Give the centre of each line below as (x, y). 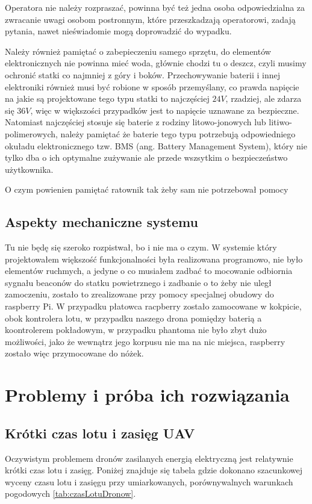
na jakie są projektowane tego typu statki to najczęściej (107, 98)
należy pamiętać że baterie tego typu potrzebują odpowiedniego (178, 133)
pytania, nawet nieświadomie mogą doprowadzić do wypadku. (118, 31)
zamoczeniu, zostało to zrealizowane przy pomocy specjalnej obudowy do (139, 294)
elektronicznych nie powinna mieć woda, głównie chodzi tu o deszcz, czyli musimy (156, 63)
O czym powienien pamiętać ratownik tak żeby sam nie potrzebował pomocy (147, 189)
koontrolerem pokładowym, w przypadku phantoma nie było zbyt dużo (136, 330)
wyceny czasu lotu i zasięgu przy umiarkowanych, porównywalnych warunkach (149, 481)
